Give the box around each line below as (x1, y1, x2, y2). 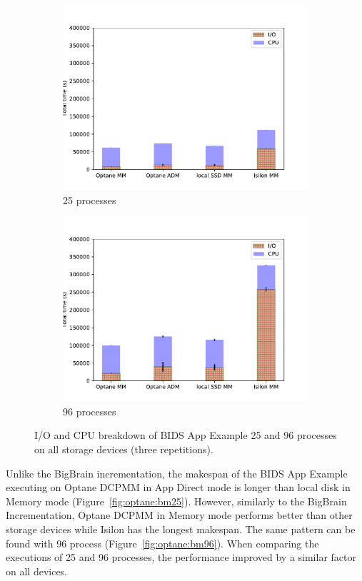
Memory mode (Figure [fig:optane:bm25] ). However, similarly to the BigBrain (6, 493, 347, 508)
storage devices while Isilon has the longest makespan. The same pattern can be (6, 521, 356, 536)
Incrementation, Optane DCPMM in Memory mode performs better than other (6, 507, 353, 522)
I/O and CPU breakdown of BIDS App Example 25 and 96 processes (34, 428, 337, 443)
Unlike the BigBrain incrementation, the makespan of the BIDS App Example (6, 465, 348, 480)
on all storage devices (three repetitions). (34, 441, 213, 456)
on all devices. (6, 563, 68, 578)
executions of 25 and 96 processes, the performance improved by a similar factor (6, 550, 356, 565)
